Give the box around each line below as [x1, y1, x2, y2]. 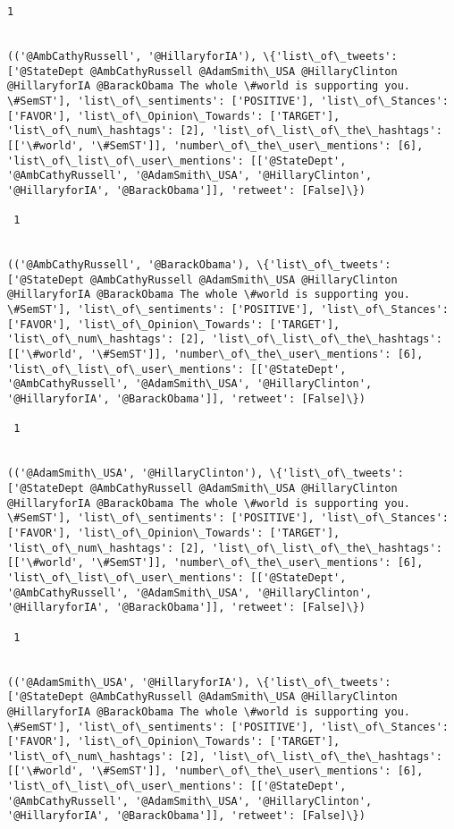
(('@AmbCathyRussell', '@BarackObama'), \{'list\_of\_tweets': [7, 258, 391, 272]
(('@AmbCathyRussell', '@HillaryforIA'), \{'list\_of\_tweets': [7, 49, 398, 63]
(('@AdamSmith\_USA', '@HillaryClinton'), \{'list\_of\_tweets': [7, 467, 404, 480]
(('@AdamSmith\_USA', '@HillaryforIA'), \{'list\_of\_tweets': [7, 675, 391, 689]
